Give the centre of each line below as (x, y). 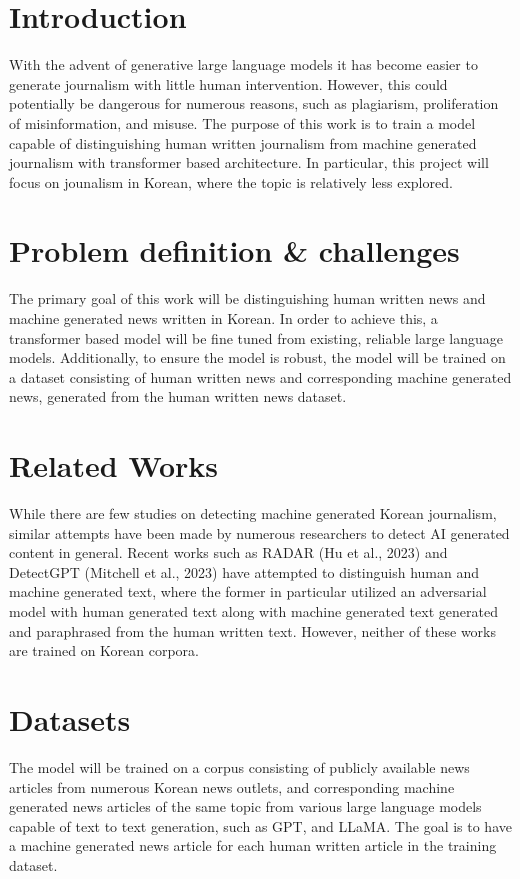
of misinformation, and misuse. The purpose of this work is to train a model (242, 122)
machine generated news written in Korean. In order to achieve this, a (223, 318)
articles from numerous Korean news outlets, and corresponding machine (232, 786)
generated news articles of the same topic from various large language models (245, 806)
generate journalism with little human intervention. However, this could (228, 83)
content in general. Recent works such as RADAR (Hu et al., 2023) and (228, 552)
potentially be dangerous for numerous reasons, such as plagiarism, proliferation (254, 103)
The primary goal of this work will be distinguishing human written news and (247, 298)
